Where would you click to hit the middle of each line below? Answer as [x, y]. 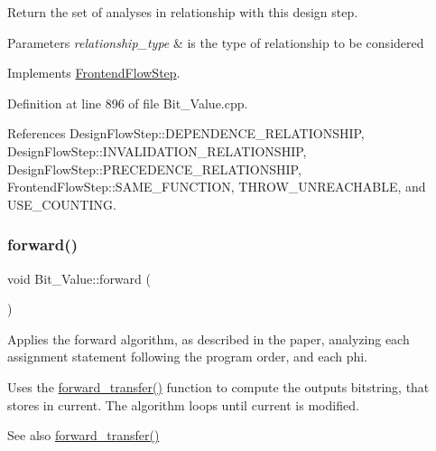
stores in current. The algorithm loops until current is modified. [183, 404]
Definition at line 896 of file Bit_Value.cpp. [128, 103]
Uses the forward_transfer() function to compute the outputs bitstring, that [218, 386]
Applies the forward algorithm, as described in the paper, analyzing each [209, 338]
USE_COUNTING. [62, 204]
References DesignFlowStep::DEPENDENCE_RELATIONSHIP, [186, 133]
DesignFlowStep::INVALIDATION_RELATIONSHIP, [157, 150]
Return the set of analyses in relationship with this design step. [183, 12]
